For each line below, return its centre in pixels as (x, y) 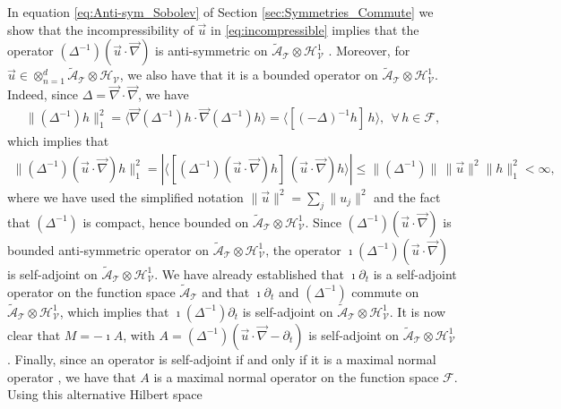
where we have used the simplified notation (125, 196)
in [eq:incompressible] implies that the (315, 29)
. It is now (418, 311)
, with (139, 334)
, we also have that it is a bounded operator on (249, 75)
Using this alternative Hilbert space (105, 394)
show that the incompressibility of (100, 29)
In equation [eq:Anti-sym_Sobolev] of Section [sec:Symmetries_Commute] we (220, 12)
